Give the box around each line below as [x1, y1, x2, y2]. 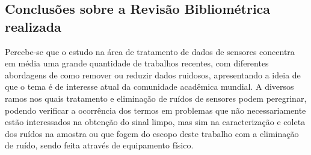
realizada [5, 17, 61, 35]
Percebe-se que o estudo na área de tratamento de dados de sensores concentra [5, 45, 295, 57]
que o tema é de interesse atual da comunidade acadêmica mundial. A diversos [5, 80, 294, 93]
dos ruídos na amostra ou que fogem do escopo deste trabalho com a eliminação [5, 127, 299, 139]
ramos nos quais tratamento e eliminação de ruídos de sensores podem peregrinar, [5, 92, 307, 104]
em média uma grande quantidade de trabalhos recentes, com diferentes [5, 57, 269, 69]
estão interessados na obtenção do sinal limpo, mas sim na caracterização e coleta [5, 116, 306, 128]
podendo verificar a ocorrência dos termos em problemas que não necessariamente [5, 104, 306, 116]
